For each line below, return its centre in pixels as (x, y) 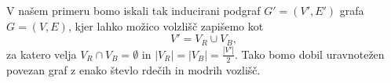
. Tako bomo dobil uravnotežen (310, 54)
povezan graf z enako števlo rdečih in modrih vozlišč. (133, 69)
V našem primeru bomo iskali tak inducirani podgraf (133, 10)
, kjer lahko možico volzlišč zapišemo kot (166, 25)
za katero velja (42, 54)
